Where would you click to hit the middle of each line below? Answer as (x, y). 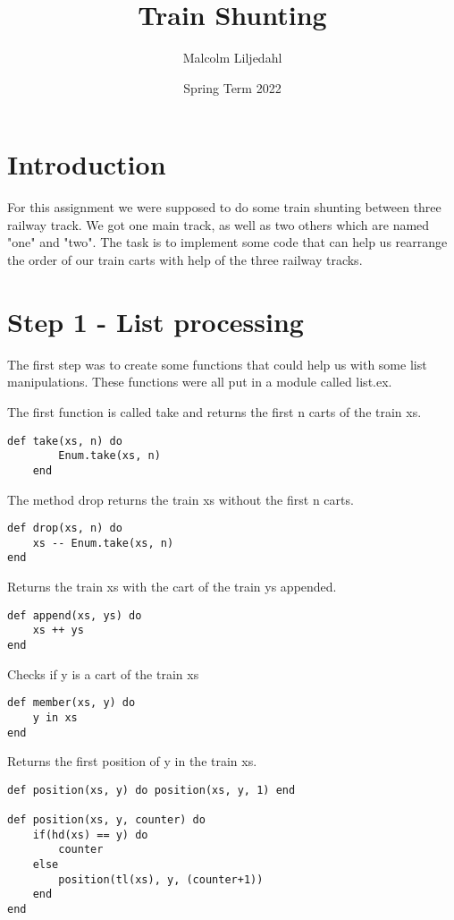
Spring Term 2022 (232, 87)
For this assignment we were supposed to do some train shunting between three (224, 207)
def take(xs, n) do (65, 441)
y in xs (55, 717)
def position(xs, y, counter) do (106, 820)
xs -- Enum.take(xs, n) (103, 543)
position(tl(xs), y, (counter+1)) (161, 879)
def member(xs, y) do (71, 703)
